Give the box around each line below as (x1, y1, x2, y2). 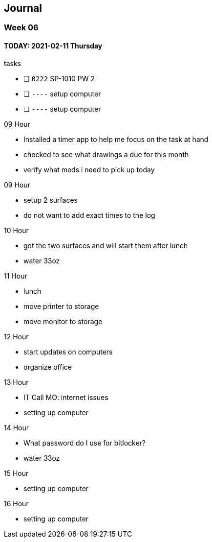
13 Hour (4, 377, 29, 386)
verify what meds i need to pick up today (23, 165, 155, 174)
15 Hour (4, 469, 29, 477)
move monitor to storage (23, 317, 103, 326)
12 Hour (4, 332, 29, 341)
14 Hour (4, 423, 29, 432)
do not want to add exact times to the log (23, 211, 155, 219)
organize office (23, 362, 72, 371)
